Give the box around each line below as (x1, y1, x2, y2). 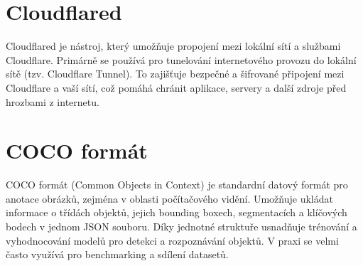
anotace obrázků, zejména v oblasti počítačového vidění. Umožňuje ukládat (6, 191, 333, 206)
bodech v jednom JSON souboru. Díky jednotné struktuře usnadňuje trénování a (6, 219, 357, 233)
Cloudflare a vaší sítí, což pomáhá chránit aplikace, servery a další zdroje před (6, 80, 347, 95)
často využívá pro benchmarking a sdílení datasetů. (6, 247, 229, 262)
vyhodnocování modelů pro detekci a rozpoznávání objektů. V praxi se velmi (6, 233, 339, 248)
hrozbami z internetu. (6, 94, 99, 109)
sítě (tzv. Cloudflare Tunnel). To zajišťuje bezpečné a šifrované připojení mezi (6, 66, 345, 81)
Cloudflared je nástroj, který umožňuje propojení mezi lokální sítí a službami (6, 38, 341, 53)
